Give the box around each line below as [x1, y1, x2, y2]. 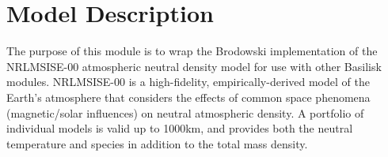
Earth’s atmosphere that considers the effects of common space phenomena [6, 88, 371, 105]
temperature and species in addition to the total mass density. [6, 135, 308, 151]
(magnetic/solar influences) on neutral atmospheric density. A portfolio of [6, 104, 364, 121]
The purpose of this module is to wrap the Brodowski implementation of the [6, 43, 378, 59]
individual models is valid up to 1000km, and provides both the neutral [6, 120, 353, 136]
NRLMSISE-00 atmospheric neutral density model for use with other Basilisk [6, 58, 382, 74]
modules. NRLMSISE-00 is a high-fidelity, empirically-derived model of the [6, 73, 370, 90]
